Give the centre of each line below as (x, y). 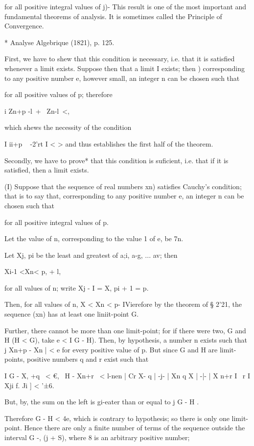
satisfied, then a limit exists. (47, 170)
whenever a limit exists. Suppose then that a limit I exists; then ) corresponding (125, 68)
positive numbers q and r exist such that (88, 359)
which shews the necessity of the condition (68, 127)
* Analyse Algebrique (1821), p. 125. (59, 42)
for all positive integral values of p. (57, 222)
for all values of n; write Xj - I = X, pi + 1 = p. (77, 287)
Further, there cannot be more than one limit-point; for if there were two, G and (125, 330)
